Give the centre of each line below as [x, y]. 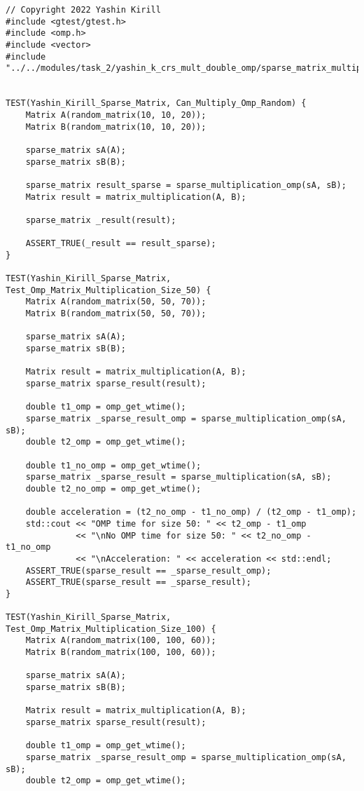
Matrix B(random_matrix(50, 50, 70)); [116, 314]
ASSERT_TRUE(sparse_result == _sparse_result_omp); [148, 570]
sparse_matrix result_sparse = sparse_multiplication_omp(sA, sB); [186, 185]
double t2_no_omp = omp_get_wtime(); [113, 488]
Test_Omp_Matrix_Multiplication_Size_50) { [108, 290]
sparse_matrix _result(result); [101, 220]
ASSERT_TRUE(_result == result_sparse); [121, 244]
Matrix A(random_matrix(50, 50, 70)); [116, 302]
